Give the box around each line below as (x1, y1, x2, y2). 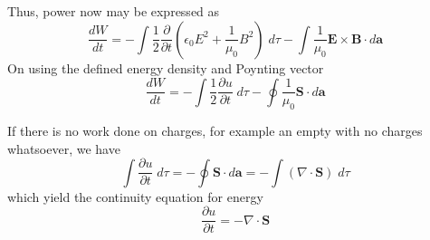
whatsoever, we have (7, 139, 120, 158)
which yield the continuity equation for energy (7, 187, 263, 206)
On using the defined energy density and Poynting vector (7, 58, 324, 77)
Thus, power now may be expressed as (7, 2, 220, 20)
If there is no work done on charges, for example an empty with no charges (7, 121, 423, 140)
